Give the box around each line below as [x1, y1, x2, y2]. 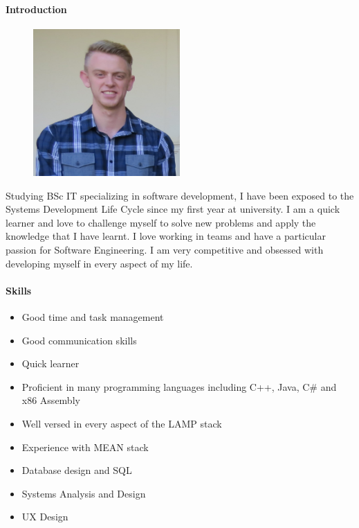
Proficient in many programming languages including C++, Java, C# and [21, 379, 337, 394]
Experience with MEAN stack [21, 439, 149, 454]
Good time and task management [21, 309, 164, 324]
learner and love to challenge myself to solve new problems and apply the [6, 215, 316, 229]
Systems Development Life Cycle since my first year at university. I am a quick [6, 202, 340, 216]
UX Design [21, 509, 68, 524]
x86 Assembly [21, 393, 80, 407]
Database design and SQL [21, 463, 132, 477]
